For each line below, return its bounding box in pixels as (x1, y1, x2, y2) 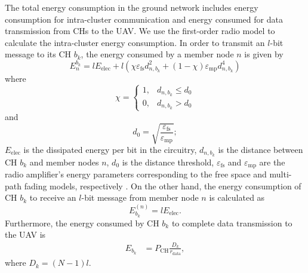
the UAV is (5, 228, 46, 241)
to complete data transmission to (171, 216, 292, 229)
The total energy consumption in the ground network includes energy (5, 1, 258, 13)
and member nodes (29, 155, 99, 168)
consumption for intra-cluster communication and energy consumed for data (5, 13, 283, 25)
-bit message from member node (81, 191, 199, 204)
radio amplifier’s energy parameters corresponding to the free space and (5, 168, 267, 180)
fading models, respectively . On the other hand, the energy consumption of (24, 179, 301, 192)
